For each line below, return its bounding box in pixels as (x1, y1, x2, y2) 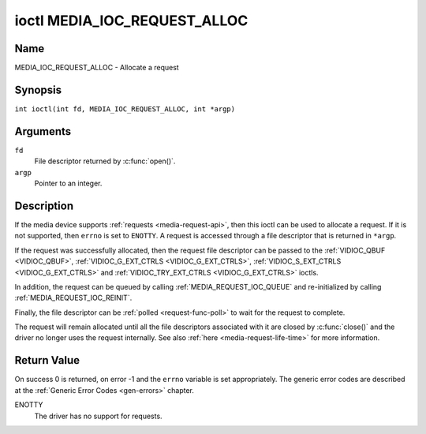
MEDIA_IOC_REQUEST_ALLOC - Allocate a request (14, 63, 179, 73)
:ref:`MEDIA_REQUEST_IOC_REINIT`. (14, 293, 133, 303)
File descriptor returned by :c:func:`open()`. (34, 156, 176, 166)
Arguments (14, 125, 72, 138)
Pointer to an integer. (34, 178, 103, 189)
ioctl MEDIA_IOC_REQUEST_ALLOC (14, 12, 248, 29)
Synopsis (14, 83, 62, 96)
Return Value (14, 354, 80, 367)
